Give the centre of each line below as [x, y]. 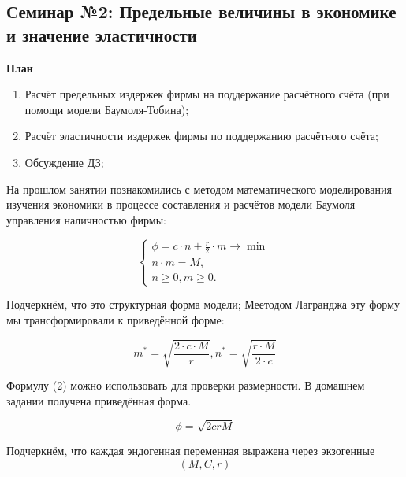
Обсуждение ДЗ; [64, 162]
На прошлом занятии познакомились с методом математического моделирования [199, 189]
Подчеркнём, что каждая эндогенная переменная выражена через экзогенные [191, 451]
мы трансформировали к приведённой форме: [115, 319]
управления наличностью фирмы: [86, 219]
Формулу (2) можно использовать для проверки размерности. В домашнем [186, 385]
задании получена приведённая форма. [99, 400]
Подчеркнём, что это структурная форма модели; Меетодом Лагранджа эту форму [203, 304]
